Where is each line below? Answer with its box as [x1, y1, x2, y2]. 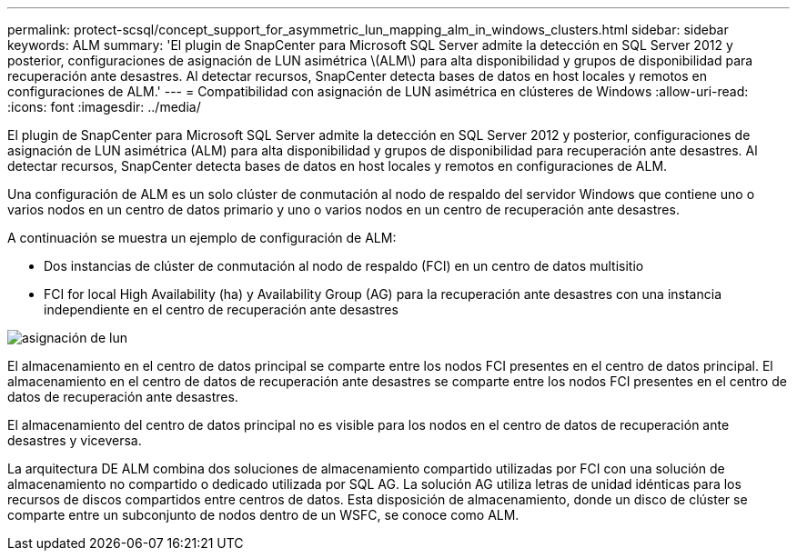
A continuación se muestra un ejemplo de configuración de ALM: [7, 230, 397, 245]
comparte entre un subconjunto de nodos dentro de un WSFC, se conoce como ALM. [7, 507, 520, 523]
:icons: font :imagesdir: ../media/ [7, 99, 201, 115]
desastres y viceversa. [7, 433, 142, 448]
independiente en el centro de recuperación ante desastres [44, 302, 398, 317]
